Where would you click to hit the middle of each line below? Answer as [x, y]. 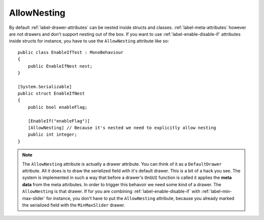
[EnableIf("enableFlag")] [59, 121]
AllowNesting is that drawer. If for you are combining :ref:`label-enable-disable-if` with [111, 192]
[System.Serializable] [45, 86]
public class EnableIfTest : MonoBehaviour [71, 52]
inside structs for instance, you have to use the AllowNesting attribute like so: [89, 41]
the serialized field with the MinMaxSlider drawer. [74, 205]
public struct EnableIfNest [51, 94]
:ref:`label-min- [217, 192]
